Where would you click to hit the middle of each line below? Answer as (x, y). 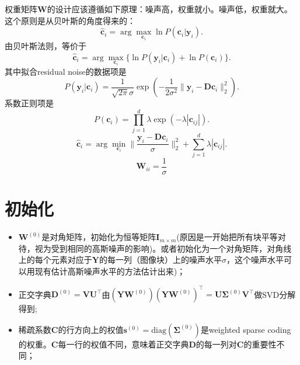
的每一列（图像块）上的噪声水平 (160, 260)
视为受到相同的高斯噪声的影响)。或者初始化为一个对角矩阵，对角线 (163, 248)
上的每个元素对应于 (55, 260)
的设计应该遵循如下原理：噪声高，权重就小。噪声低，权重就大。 (170, 9)
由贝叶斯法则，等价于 (46, 46)
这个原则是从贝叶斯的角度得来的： (70, 20)
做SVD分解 (275, 294)
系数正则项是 (29, 103)
